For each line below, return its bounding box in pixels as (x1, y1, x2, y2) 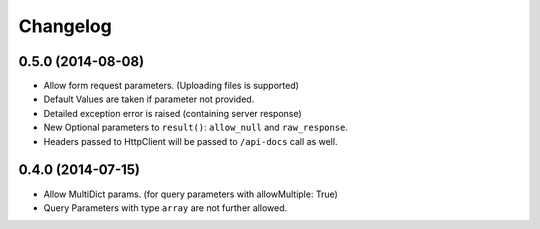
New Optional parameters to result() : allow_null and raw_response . (43, 121, 349, 134)
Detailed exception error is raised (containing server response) (43, 107, 302, 119)
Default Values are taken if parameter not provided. (43, 93, 255, 105)
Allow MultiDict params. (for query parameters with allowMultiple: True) (43, 188, 339, 200)
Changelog (18, 15, 112, 37)
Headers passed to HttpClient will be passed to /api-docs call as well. (43, 135, 338, 147)
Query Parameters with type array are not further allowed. (43, 201, 288, 214)
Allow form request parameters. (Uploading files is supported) (43, 80, 300, 92)
